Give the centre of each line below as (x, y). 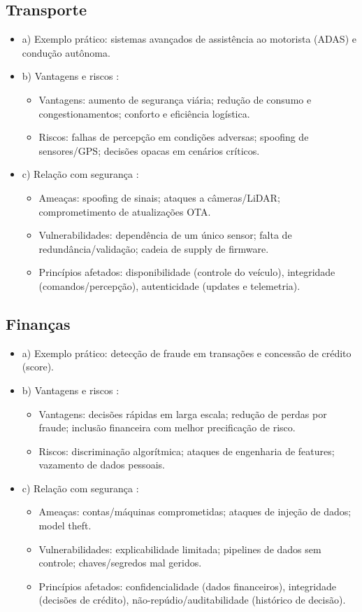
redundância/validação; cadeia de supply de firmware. (154, 248)
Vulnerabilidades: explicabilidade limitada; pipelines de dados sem (180, 549)
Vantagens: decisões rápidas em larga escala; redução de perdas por (183, 413)
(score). (38, 367)
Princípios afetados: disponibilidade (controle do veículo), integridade (187, 272)
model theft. (65, 526)
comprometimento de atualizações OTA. (125, 211)
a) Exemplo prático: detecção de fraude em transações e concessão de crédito (187, 353)
